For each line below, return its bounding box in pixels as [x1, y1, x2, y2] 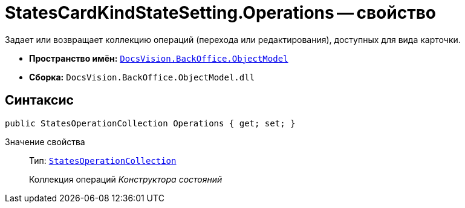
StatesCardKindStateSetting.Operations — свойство [5, 2, 436, 23]
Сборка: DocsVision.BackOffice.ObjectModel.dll [29, 71, 255, 82]
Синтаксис [5, 93, 74, 108]
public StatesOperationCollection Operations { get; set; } [5, 118, 296, 128]
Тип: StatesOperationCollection [29, 155, 177, 166]
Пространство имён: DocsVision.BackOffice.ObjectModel [29, 53, 288, 63]
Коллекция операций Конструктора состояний [29, 174, 223, 184]
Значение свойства [5, 136, 85, 147]
